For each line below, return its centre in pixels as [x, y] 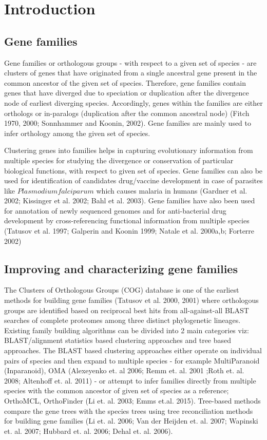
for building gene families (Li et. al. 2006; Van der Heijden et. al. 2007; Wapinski [131, 421]
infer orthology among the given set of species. [77, 133]
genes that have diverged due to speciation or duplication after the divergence [127, 93]
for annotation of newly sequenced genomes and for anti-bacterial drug [115, 210]
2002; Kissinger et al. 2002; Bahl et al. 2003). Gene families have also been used [130, 200]
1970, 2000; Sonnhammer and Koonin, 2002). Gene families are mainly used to [128, 123]
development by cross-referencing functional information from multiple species [127, 221]
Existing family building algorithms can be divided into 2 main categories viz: [127, 330]
